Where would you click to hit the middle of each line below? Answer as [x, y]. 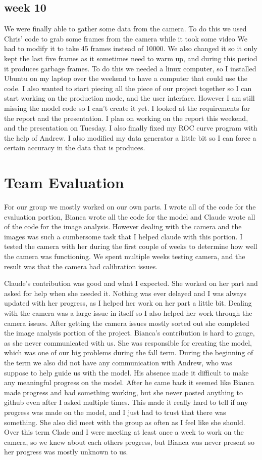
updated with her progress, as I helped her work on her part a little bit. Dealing [128, 303]
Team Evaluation [64, 182]
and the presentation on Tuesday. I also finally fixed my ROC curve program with [131, 128]
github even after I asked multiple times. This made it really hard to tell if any [126, 402]
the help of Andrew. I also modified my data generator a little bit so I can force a [130, 137]
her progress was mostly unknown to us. [66, 452]
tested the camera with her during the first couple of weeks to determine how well [131, 246]
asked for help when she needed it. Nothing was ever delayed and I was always [125, 293]
